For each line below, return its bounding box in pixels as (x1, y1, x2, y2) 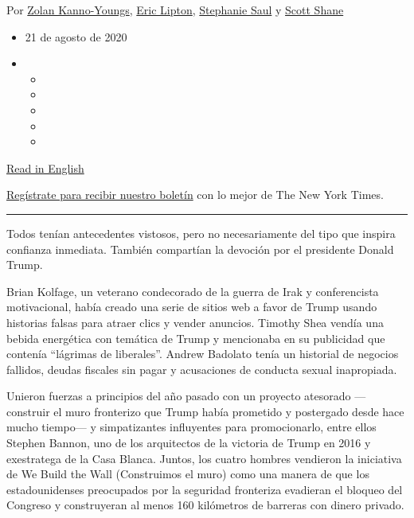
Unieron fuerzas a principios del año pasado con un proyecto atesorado (6, 388, 351, 404)
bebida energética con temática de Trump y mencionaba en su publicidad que (6, 329, 385, 346)
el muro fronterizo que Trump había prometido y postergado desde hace (53, 403, 404, 419)
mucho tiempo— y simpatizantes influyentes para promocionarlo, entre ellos (6, 419, 377, 435)
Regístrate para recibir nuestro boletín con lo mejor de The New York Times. (6, 186, 384, 203)
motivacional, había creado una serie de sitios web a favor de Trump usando (6, 298, 377, 315)
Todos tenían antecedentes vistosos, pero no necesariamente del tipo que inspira (6, 224, 396, 241)
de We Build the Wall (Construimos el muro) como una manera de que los (6, 465, 369, 482)
